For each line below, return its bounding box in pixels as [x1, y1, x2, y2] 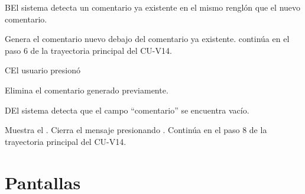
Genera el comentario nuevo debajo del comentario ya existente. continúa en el [5, 33, 290, 45]
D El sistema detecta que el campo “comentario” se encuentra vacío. [5, 104, 249, 116]
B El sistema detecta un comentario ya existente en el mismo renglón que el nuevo [5, 1, 301, 13]
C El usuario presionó [5, 64, 81, 76]
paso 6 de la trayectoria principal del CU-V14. [5, 44, 172, 56]
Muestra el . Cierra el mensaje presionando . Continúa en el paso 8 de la [5, 124, 267, 136]
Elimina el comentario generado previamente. [5, 83, 168, 96]
